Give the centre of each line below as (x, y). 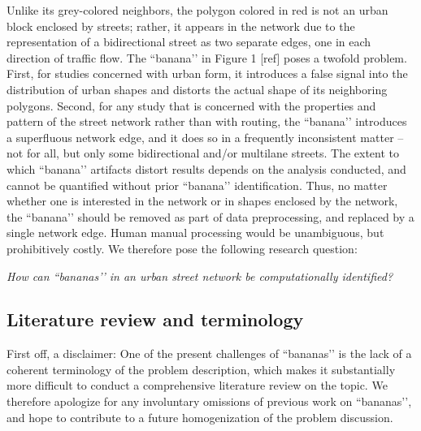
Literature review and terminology (155, 319)
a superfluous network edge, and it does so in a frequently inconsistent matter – (205, 137)
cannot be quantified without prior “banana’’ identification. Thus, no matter (197, 185)
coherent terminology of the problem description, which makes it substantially (201, 369)
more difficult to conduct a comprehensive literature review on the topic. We (197, 385)
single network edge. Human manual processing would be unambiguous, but (195, 233)
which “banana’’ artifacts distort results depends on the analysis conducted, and (206, 168)
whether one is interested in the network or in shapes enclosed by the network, (202, 201)
